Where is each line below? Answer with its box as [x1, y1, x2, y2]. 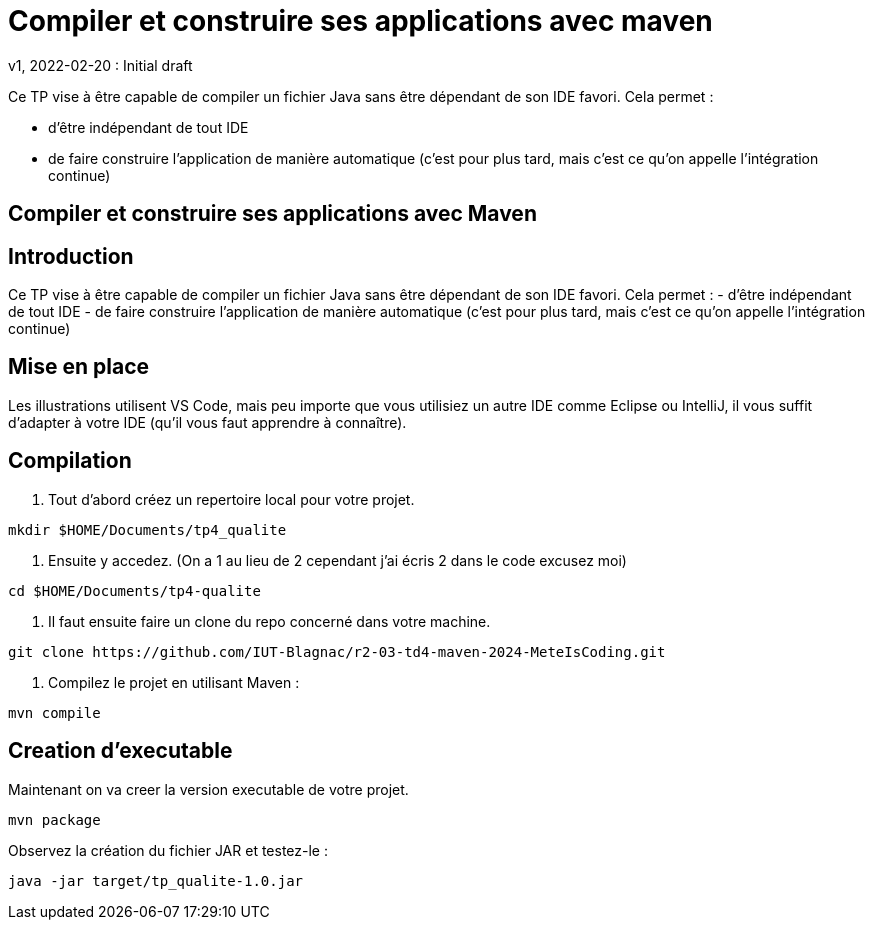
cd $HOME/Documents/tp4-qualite [8, 582, 261, 599]
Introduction [8, 243, 134, 269]
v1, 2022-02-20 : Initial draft [8, 56, 193, 74]
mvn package [8, 811, 101, 828]
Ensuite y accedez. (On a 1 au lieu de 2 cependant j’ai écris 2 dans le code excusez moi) [48, 551, 627, 569]
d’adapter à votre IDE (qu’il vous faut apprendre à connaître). [8, 413, 407, 431]
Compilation [8, 448, 132, 474]
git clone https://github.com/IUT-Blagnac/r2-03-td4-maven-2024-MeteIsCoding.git [8, 643, 666, 660]
